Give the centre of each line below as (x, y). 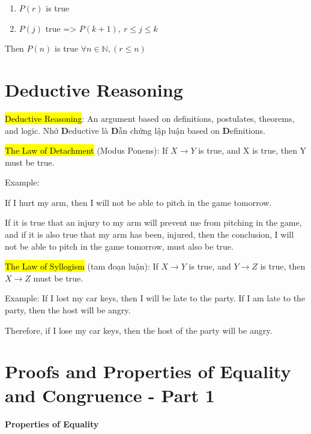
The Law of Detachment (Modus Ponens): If (86, 150)
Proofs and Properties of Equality (148, 371)
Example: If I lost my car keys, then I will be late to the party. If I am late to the (155, 298)
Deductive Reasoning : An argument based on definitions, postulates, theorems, (150, 118)
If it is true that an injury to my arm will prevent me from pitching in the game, (153, 222)
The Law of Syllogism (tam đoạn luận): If (82, 266)
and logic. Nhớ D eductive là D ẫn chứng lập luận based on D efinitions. (135, 130)
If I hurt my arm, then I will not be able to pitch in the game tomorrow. (138, 202)
